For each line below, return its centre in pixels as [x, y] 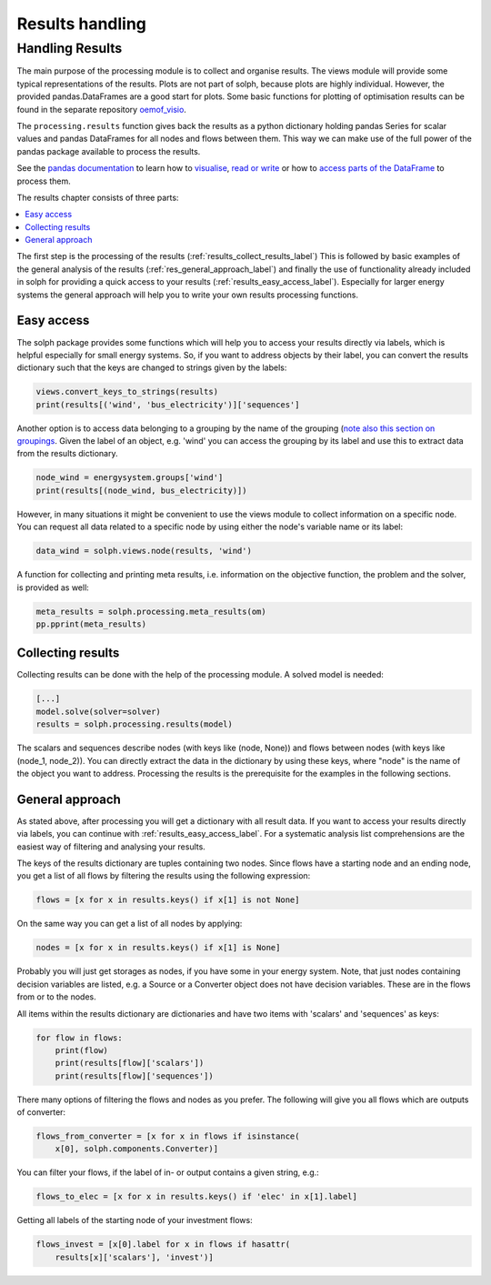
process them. [44, 181]
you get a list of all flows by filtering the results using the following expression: [164, 876]
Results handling [82, 24]
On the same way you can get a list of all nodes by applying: [130, 924]
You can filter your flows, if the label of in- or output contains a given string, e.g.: [168, 1172]
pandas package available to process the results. [109, 151]
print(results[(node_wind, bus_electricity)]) [141, 490]
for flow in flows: [79, 1038]
